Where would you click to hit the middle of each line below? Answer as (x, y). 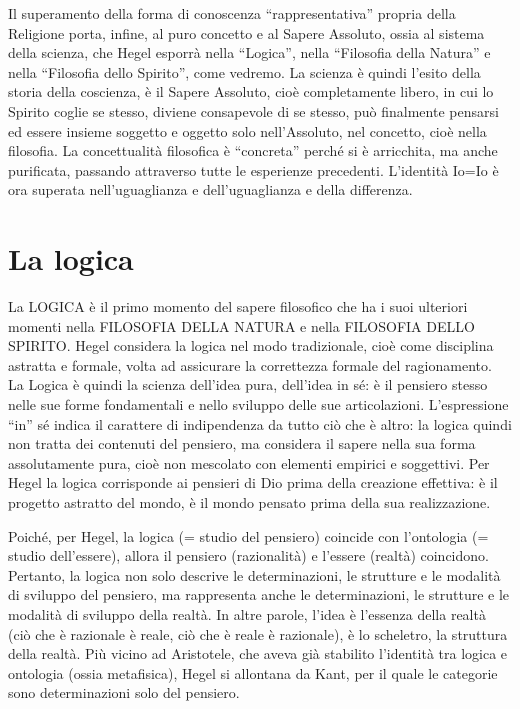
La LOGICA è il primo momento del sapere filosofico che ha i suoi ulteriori (238, 306)
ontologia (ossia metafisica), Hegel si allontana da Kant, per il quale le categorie (253, 672)
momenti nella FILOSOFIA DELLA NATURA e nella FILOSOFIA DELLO (241, 325)
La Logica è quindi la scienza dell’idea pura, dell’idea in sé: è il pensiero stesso (248, 384)
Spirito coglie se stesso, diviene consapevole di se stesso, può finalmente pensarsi (253, 110)
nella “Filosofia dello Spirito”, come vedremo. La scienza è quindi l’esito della (244, 71)
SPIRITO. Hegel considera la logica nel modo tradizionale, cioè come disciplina (251, 345)
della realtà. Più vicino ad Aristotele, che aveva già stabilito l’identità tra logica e (258, 653)
